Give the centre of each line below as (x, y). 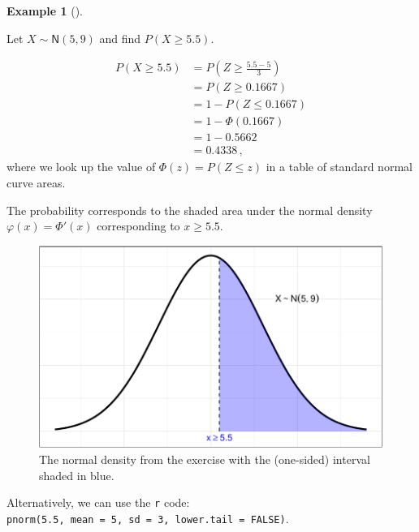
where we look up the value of (81, 167)
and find (120, 38)
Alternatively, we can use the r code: (98, 502)
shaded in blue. (77, 475)
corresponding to (138, 226)
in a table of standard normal (339, 167)
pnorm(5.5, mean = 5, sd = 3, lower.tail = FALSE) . (148, 518)
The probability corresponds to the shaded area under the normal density (190, 210)
